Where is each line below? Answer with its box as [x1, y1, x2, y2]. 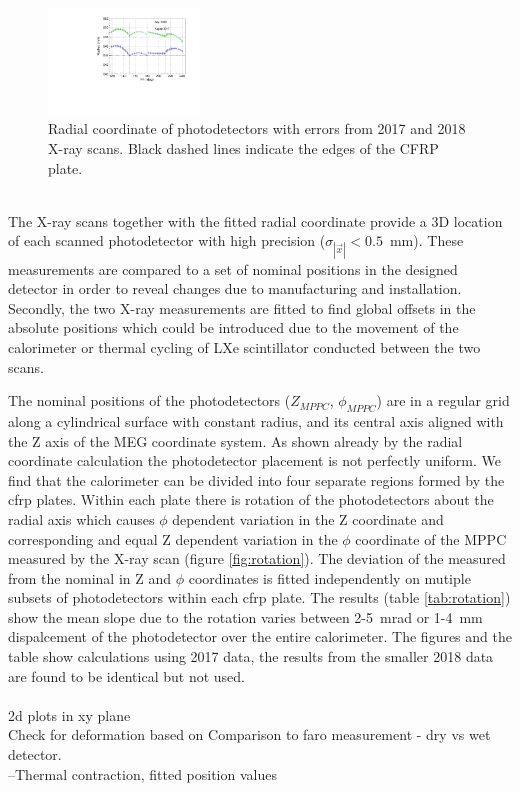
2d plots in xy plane [8, 704, 131, 725]
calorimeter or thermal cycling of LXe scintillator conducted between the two [8, 336, 481, 357]
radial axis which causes [8, 508, 155, 529]
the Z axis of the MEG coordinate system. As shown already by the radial [8, 430, 463, 451]
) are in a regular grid [376, 390, 510, 411]
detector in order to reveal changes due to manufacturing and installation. [8, 278, 462, 299]
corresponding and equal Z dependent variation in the [8, 528, 338, 549]
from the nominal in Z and [8, 567, 172, 588]
